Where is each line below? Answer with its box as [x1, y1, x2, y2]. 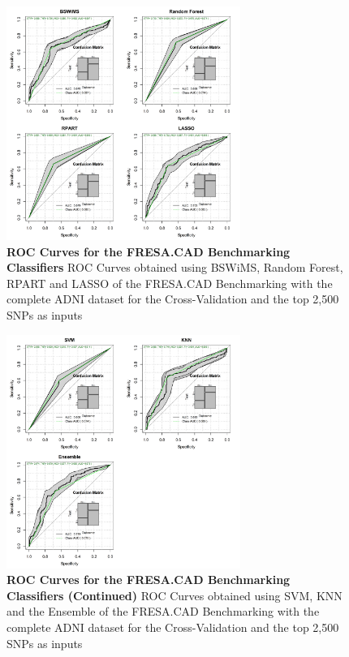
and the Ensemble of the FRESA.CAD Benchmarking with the [6, 603, 320, 620]
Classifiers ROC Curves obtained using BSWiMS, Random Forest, [6, 259, 343, 276]
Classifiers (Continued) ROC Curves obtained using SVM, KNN [6, 586, 343, 603]
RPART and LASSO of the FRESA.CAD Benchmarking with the [6, 274, 333, 291]
